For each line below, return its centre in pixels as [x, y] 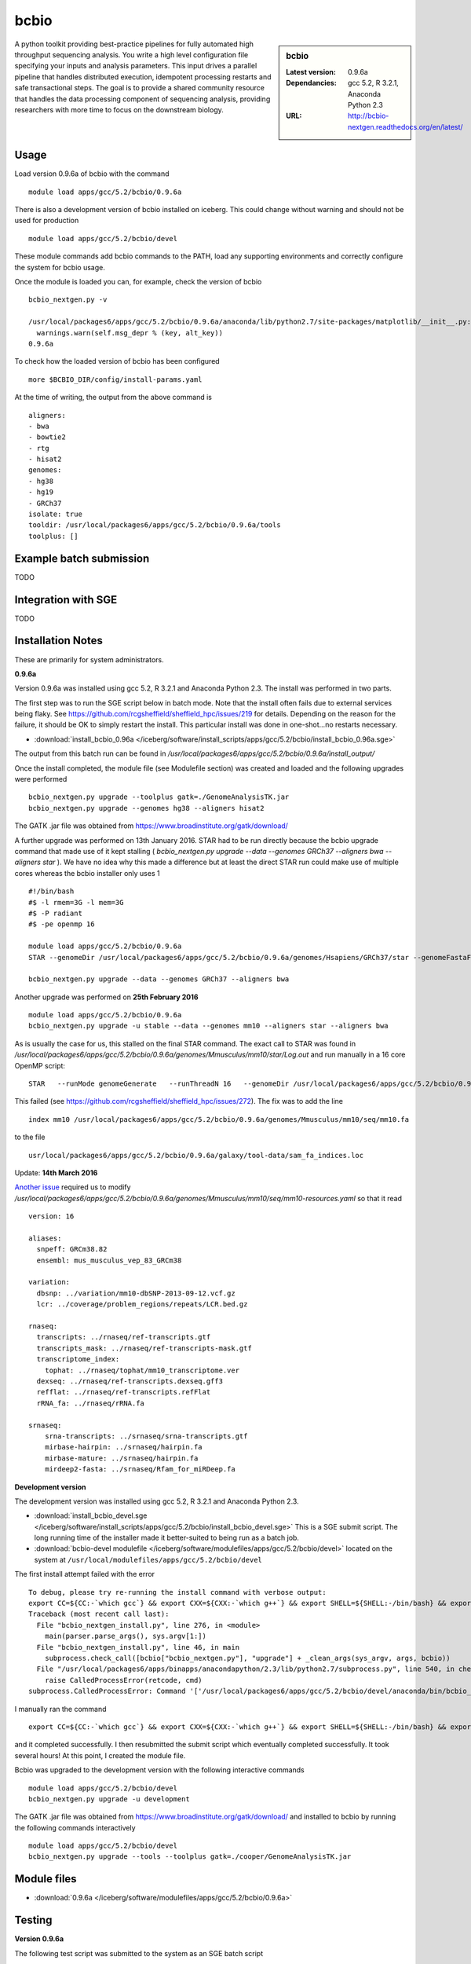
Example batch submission [82, 558]
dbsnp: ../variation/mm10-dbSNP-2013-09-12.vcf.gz [136, 1293]
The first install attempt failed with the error [85, 1574]
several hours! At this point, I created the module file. [100, 1755]
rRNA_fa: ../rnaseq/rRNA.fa [91, 1403]
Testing [33, 1920]
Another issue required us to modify [73, 1187]
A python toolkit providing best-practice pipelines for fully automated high [134, 44]
